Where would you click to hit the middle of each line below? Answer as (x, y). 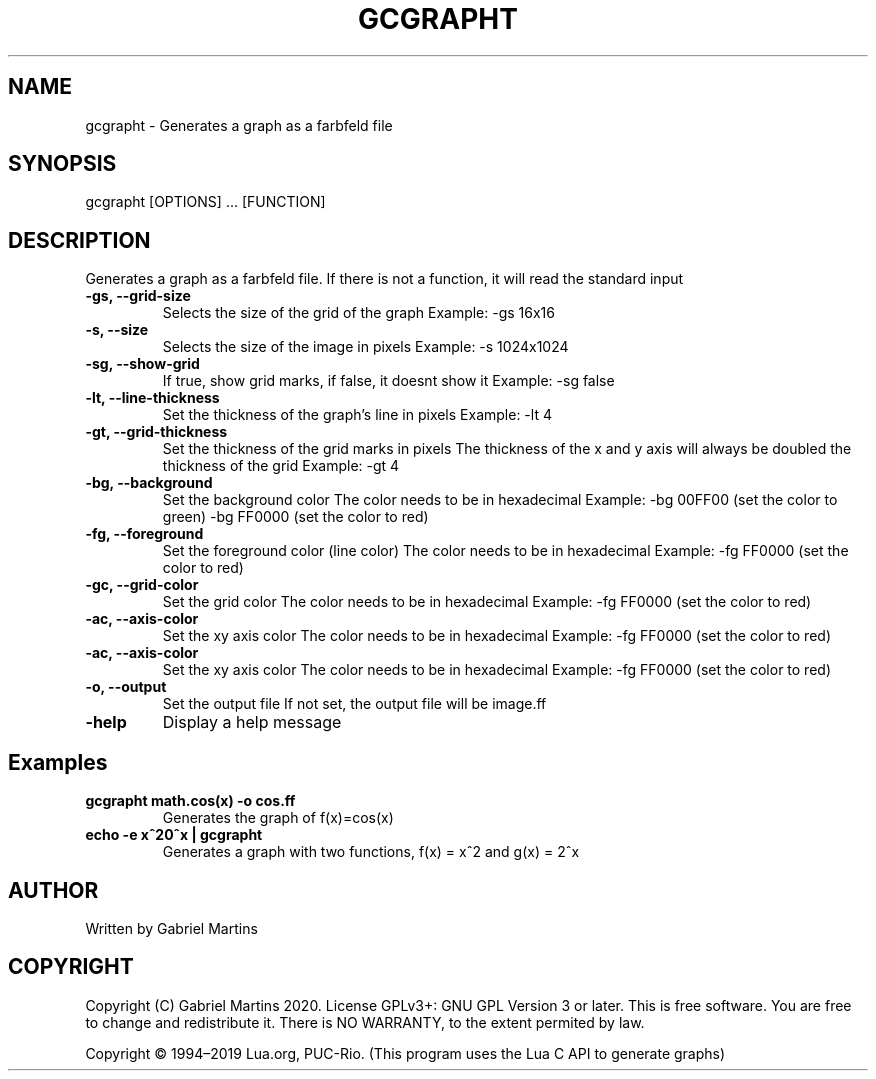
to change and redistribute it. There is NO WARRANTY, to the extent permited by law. (365, 1022)
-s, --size (117, 330)
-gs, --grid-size (138, 296)
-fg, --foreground (144, 534)
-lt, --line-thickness (152, 398)
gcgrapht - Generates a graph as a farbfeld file (239, 125)
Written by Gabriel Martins (171, 928)
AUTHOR (53, 890)
